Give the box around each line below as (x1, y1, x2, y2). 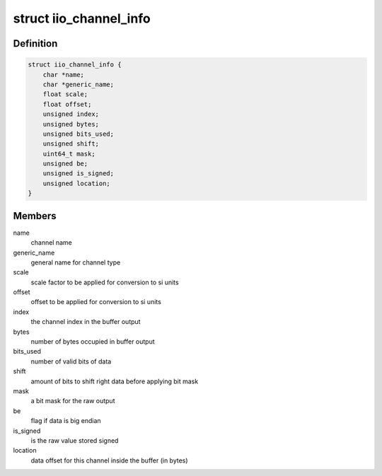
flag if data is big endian (30, 417, 102, 425)
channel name (30, 238, 72, 247)
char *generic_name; (42, 80, 115, 88)
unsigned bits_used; (42, 129, 115, 138)
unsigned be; (42, 160, 88, 168)
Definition (13, 37, 58, 50)
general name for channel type (30, 258, 121, 267)
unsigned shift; (42, 140, 99, 148)
